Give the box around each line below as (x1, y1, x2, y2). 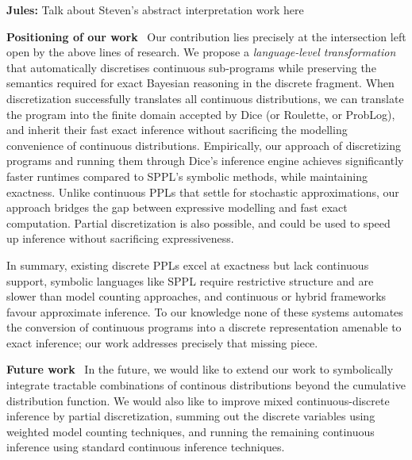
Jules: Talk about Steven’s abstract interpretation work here (6, 2, 304, 17)
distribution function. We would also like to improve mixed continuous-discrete (6, 392, 390, 408)
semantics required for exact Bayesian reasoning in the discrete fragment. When (6, 75, 395, 91)
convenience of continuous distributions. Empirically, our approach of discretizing (6, 136, 401, 153)
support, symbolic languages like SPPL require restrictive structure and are (6, 272, 374, 289)
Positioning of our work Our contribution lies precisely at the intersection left (6, 28, 406, 44)
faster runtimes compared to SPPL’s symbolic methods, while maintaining (6, 167, 368, 184)
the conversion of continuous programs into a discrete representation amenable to (6, 319, 402, 335)
